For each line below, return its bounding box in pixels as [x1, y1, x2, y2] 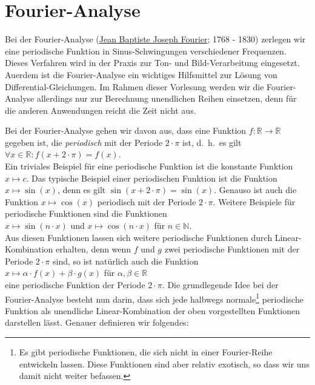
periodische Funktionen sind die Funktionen [5, 207, 167, 220]
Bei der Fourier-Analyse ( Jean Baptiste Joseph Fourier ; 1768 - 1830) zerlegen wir [5, 33, 306, 45]
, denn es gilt [57, 183, 106, 196]
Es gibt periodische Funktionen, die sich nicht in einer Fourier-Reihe [19, 346, 273, 358]
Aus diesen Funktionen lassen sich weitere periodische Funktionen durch [5, 231, 273, 243]
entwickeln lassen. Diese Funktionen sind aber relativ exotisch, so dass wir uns [19, 357, 310, 370]
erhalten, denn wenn [56, 243, 131, 255]
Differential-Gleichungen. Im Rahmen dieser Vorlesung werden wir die [5, 80, 264, 93]
